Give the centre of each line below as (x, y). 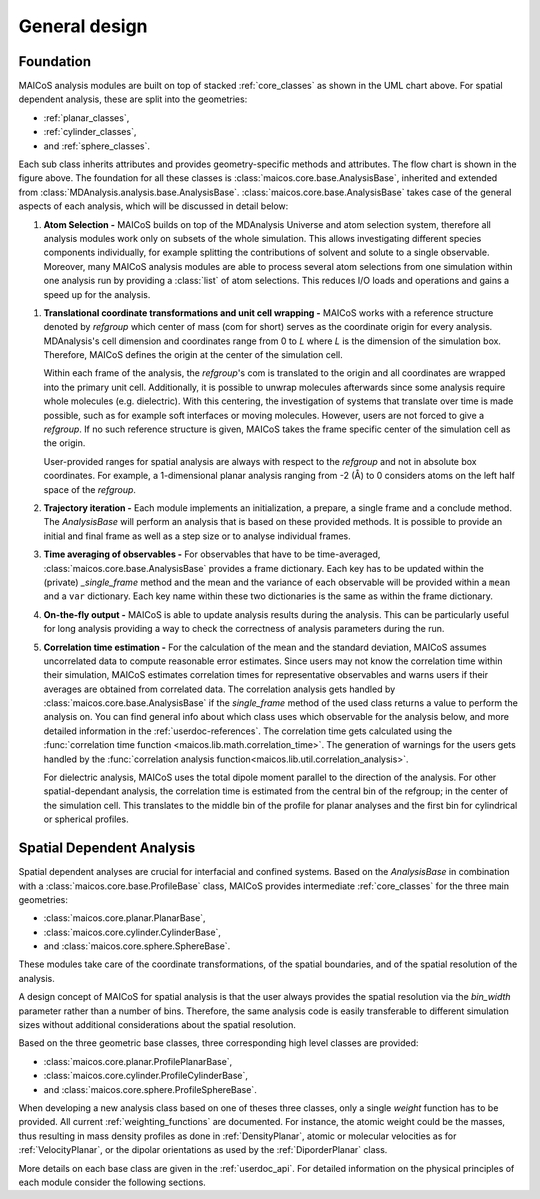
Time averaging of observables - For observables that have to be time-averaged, (212, 554)
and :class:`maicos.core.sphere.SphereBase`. (137, 946)
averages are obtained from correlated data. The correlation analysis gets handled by (219, 689)
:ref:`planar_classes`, (86, 117)
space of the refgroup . (90, 489)
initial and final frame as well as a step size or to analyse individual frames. (197, 536)
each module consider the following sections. (112, 1182)
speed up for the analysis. (97, 294)
